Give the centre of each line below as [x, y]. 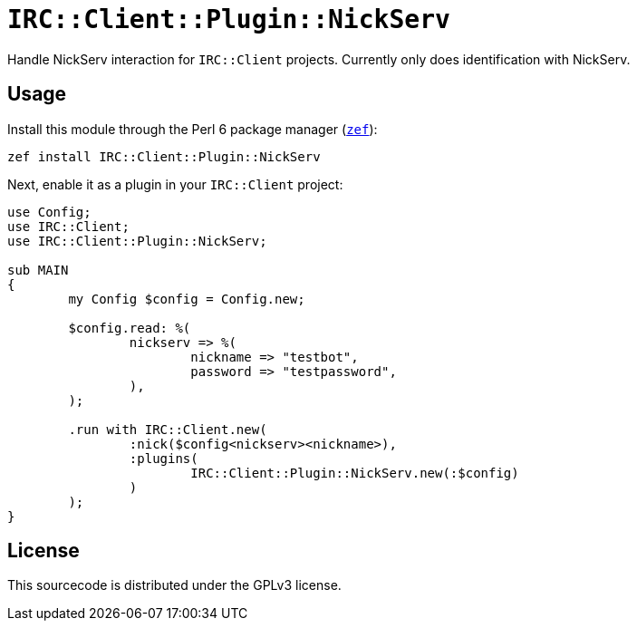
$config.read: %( [130, 328]
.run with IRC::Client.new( [168, 429]
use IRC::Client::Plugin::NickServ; [137, 241]
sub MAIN [38, 270]
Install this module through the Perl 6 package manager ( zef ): [193, 129]
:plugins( [164, 458]
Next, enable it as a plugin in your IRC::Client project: [175, 184]
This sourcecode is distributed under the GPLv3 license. [174, 585]
